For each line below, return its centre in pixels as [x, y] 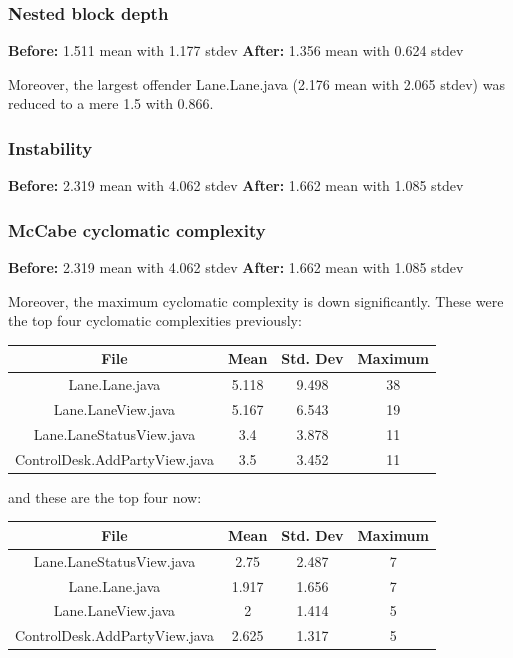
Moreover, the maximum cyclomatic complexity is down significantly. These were [256, 300]
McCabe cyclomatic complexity [137, 229]
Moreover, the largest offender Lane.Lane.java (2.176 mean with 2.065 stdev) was [256, 83]
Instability [50, 147]
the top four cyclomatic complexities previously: [155, 320]
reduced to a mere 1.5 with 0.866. [111, 103]
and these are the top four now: [105, 496]
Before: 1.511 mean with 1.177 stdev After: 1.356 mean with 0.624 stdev [236, 50]
